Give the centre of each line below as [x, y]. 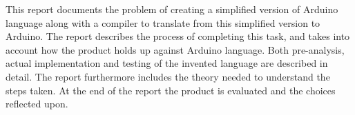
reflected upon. [37, 104]
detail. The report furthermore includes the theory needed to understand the [168, 76]
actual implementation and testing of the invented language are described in [167, 63]
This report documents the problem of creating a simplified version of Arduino [172, 9]
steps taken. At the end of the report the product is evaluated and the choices [171, 90]
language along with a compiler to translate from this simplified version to [163, 22]
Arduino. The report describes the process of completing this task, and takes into [178, 36]
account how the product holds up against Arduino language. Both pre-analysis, [175, 49]
